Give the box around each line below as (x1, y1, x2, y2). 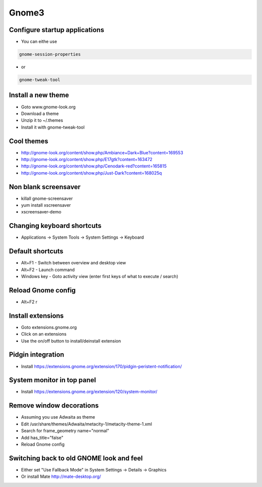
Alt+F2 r (21, 299, 37, 305)
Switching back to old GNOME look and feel (9, 454, 143, 462)
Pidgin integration (9, 351, 65, 359)
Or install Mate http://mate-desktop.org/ (21, 473, 101, 480)
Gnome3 (9, 7, 45, 18)
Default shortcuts (9, 247, 64, 256)
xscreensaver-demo (21, 209, 62, 215)
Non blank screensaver (9, 182, 81, 191)
